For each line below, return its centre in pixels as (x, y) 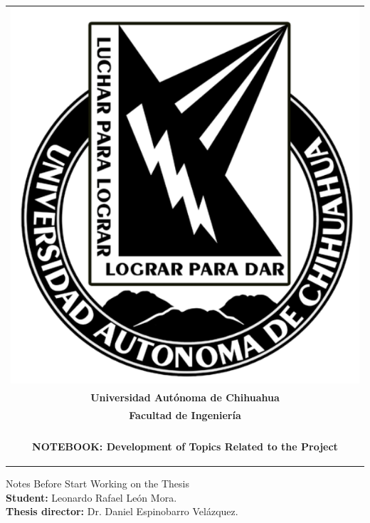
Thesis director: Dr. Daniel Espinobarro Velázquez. (122, 511)
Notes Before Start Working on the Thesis (97, 483)
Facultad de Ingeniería (185, 414)
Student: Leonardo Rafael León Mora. (91, 497)
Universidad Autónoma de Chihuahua (185, 397)
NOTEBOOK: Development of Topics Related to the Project (185, 446)
